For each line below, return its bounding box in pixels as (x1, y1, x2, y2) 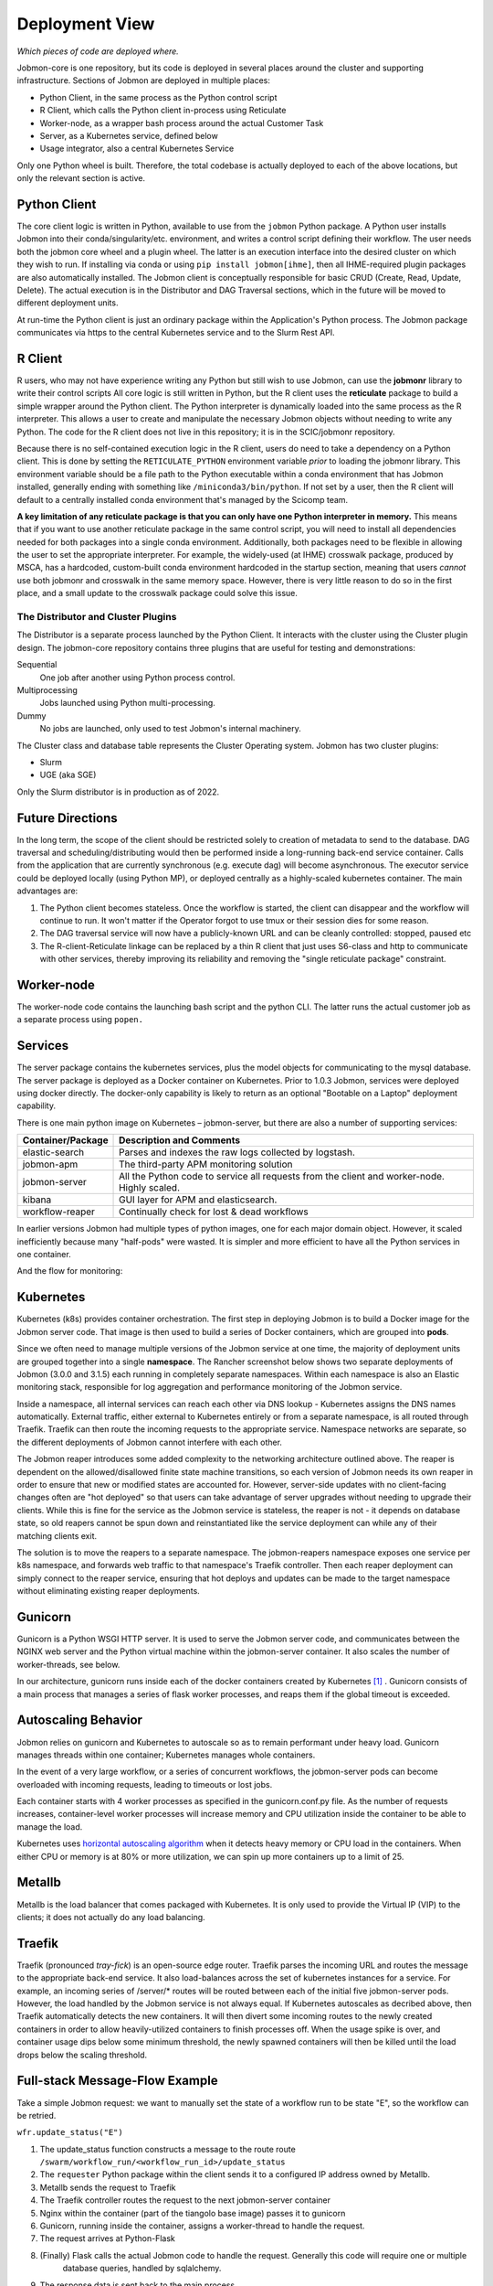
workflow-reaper (22, 1205, 96, 1218)
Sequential (16, 659, 58, 670)
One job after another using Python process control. (39, 672, 236, 683)
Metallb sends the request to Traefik (39, 2182, 176, 2193)
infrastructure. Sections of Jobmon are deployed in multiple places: (16, 75, 271, 86)
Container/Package (22, 1134, 109, 1147)
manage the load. (16, 1821, 83, 1832)
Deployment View (16, 14, 155, 34)
